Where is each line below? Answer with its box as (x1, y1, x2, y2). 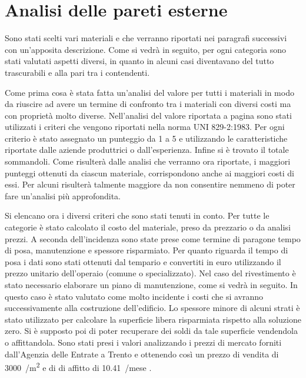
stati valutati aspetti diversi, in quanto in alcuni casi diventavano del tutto (5, 55, 274, 67)
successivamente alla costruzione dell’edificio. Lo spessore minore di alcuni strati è (5, 302, 300, 314)
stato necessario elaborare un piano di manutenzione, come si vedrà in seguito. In (5, 279, 298, 290)
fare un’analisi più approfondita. (5, 189, 121, 202)
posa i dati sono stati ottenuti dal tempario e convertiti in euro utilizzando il (5, 255, 281, 267)
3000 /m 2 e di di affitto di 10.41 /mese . (5, 360, 152, 373)
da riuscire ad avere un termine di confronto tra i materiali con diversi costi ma (5, 98, 291, 110)
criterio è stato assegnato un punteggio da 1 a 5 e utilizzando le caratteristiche (5, 132, 288, 144)
